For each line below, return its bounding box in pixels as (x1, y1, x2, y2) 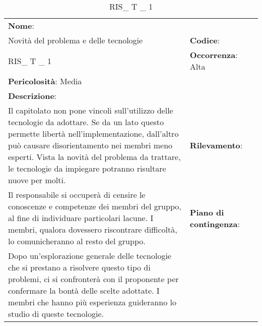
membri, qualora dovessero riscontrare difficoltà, (8, 224, 177, 235)
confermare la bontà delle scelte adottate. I (8, 285, 160, 296)
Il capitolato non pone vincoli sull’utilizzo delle (8, 104, 173, 116)
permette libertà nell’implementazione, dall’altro (8, 128, 179, 139)
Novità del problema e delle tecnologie (8, 34, 143, 46)
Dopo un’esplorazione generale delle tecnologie (8, 250, 171, 261)
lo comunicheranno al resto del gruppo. (8, 235, 146, 247)
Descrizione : (8, 90, 57, 101)
